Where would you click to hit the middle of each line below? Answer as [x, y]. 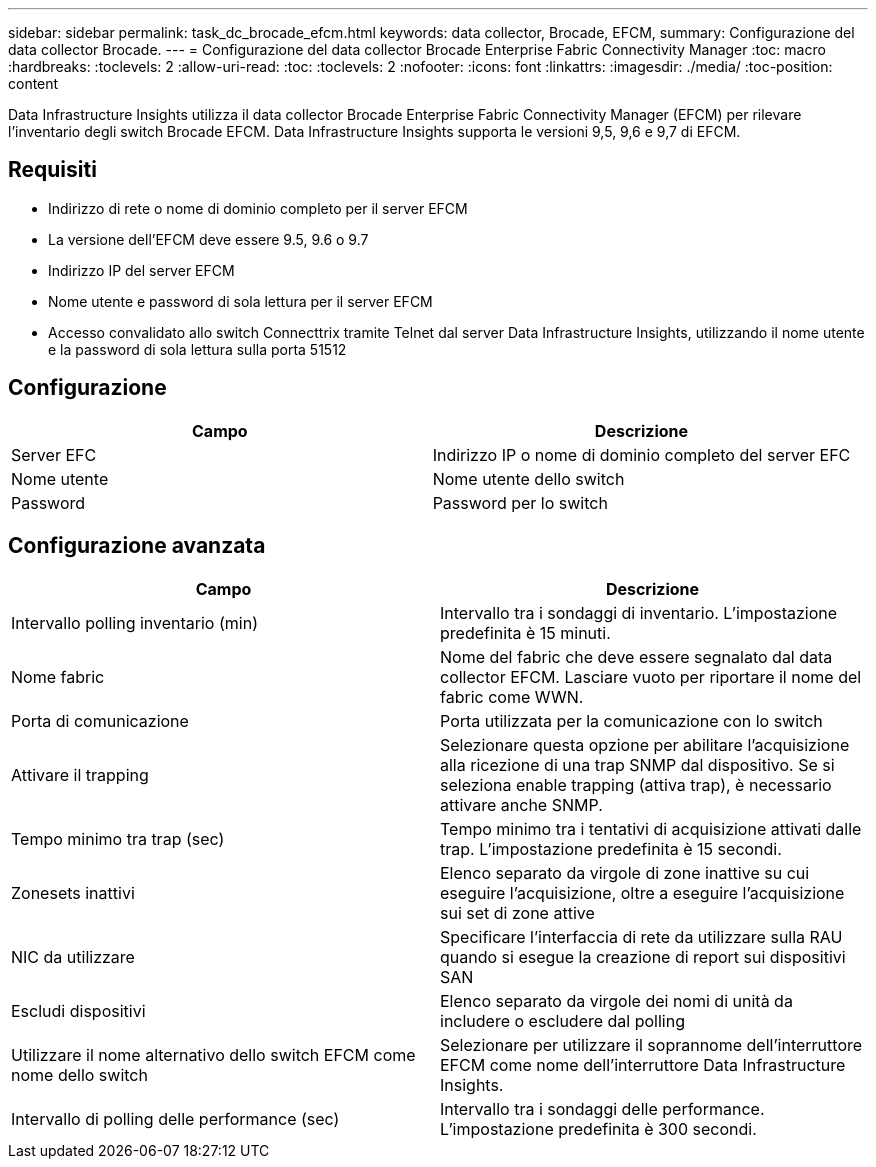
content [33, 83]
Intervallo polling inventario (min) [134, 622]
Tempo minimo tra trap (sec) [118, 838]
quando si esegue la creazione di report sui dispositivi [643, 956]
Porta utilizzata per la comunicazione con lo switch [631, 720]
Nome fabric [58, 676]
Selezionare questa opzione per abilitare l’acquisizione [645, 744]
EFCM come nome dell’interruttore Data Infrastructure [643, 1064]
